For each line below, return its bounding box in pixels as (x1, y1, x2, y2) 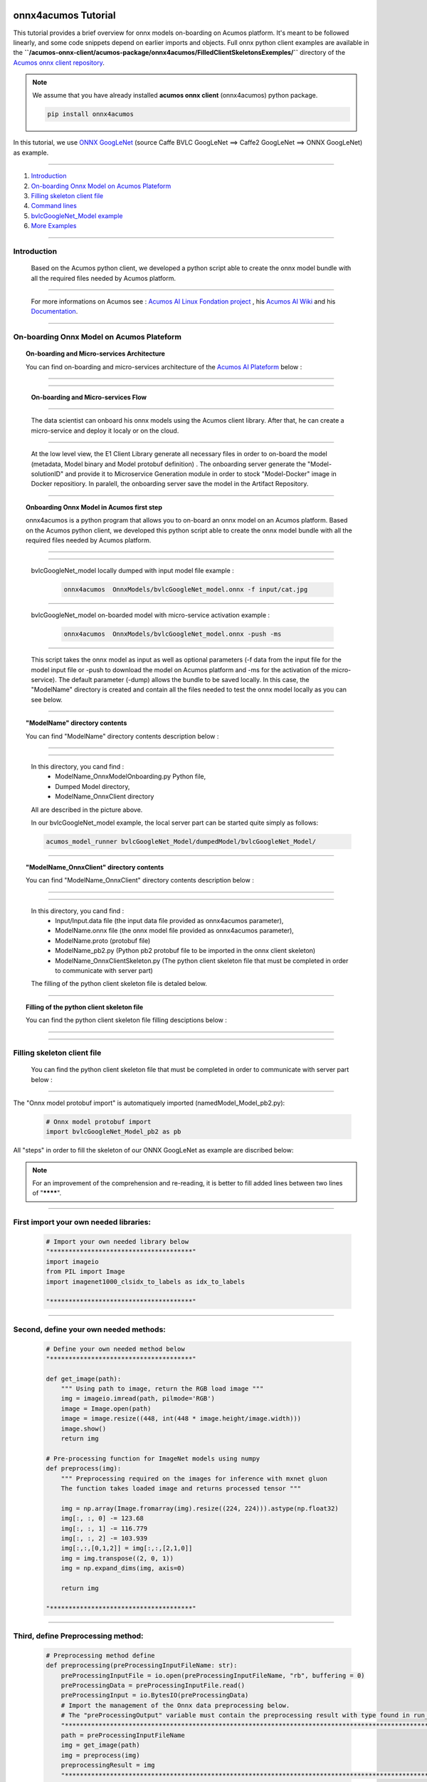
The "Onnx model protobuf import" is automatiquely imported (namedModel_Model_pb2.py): (13, 1098, 285, 1107)
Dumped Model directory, (55, 782, 130, 790)
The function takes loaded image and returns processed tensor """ (60, 1484, 302, 1493)
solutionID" (31, 469, 64, 478)
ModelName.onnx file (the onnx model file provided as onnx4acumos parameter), (55, 927, 295, 935)
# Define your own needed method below (46, 1344, 185, 1353)
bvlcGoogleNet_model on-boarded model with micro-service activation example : (31, 611, 270, 619)
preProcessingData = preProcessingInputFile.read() (60, 1681, 246, 1689)
